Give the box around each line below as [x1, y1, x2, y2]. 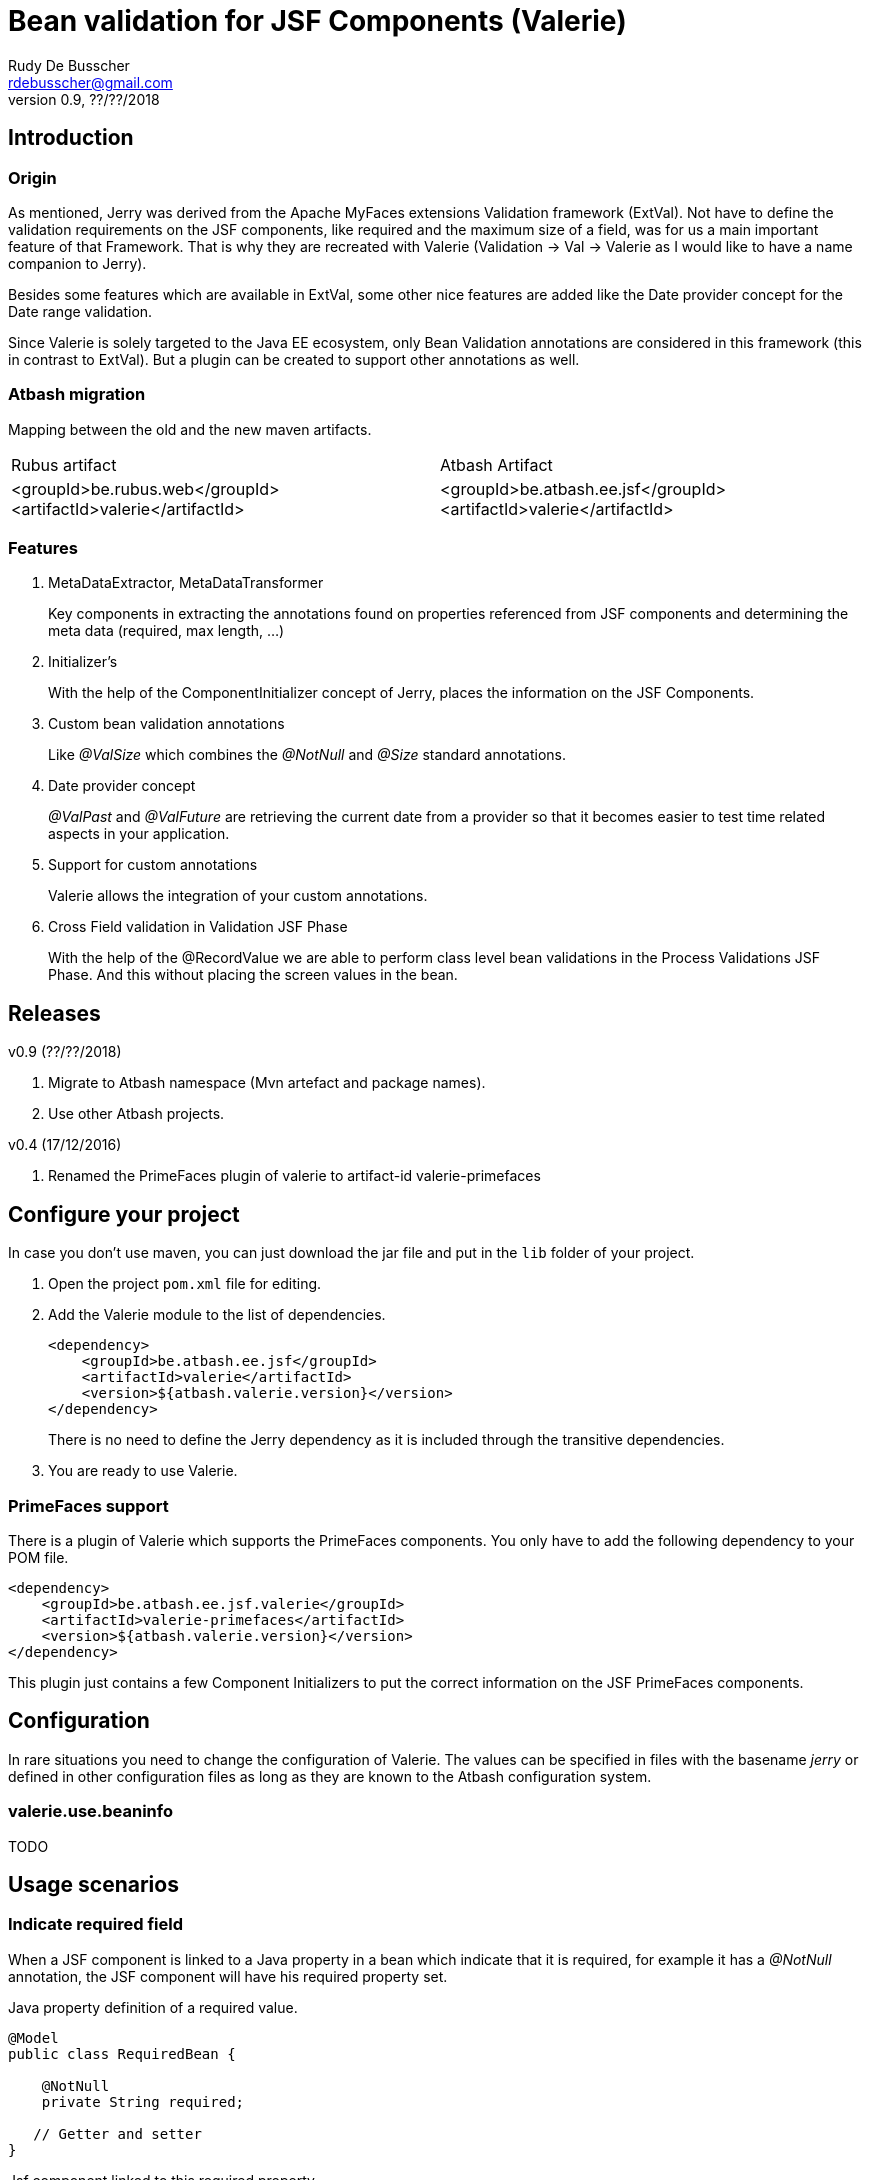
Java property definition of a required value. [8, 1998, 298, 2016]
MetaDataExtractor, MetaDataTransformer [48, 574, 324, 592]
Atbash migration [8, 384, 146, 405]
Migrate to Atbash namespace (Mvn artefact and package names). [48, 1074, 486, 1092]
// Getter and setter [33, 2125, 202, 2142]
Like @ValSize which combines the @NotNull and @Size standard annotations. [48, 746, 566, 764]
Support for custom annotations [48, 856, 258, 874]
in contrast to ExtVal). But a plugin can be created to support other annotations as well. [8, 350, 580, 368]
